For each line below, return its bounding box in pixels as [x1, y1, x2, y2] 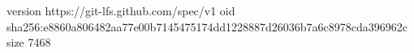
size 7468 [6, 34, 51, 51]
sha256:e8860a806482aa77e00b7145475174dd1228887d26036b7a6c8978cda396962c [6, 18, 408, 35]
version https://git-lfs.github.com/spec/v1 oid [6, 2, 235, 18]
